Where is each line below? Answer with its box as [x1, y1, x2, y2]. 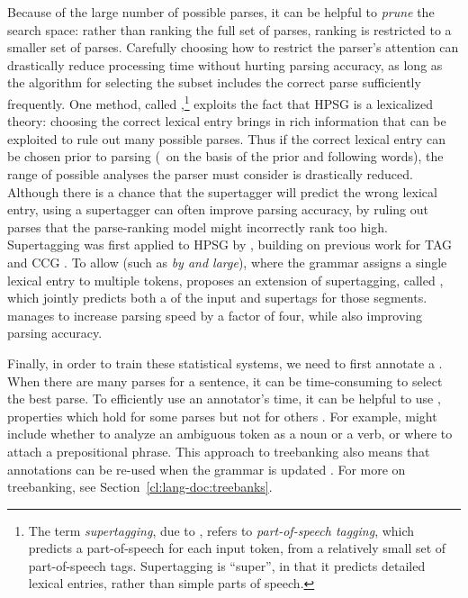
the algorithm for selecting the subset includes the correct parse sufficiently [7, 73, 421, 92]
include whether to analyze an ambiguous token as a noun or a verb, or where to [7, 424, 453, 443]
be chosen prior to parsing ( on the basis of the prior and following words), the [7, 147, 444, 166]
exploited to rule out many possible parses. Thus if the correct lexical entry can [7, 129, 446, 148]
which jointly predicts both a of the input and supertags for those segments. [7, 288, 427, 307]
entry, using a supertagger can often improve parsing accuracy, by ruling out [7, 200, 428, 219]
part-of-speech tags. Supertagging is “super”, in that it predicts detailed [28, 556, 426, 575]
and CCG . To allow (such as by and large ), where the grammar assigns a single [7, 252, 447, 271]
